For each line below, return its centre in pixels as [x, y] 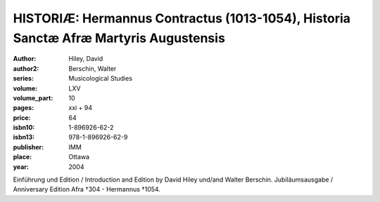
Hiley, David [86, 59]
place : [23, 157]
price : [22, 117]
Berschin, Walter [93, 68]
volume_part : [33, 97]
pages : [24, 108]
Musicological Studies [101, 79]
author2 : [26, 68]
